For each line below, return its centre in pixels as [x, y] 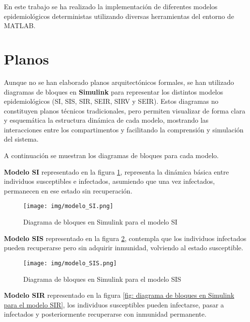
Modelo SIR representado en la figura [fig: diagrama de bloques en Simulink [119, 295]
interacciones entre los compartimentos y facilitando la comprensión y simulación [124, 129]
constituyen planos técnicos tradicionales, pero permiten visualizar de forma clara [125, 110]
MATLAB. [20, 25]
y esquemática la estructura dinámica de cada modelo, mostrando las [106, 120]
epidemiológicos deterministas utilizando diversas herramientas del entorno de [119, 16]
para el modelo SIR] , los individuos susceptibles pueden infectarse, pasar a [114, 304]
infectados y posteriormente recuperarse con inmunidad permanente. [105, 314]
